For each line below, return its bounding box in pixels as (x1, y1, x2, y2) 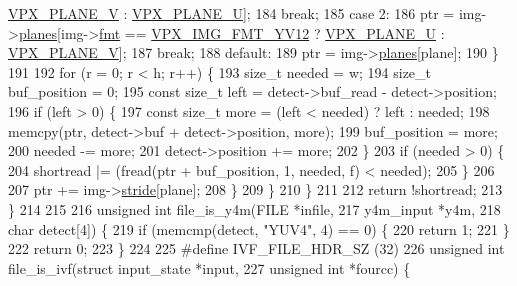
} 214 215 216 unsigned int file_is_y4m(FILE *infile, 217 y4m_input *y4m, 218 (8, 198, 501, 219)
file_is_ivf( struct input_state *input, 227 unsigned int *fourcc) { (8, 257, 411, 278)
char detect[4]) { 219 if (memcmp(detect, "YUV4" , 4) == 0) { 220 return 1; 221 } (8, 218, 510, 239)
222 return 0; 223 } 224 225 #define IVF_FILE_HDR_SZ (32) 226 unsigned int (8, 238, 505, 259)
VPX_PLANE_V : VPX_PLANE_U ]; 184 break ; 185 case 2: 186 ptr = (8, 3, 455, 23)
